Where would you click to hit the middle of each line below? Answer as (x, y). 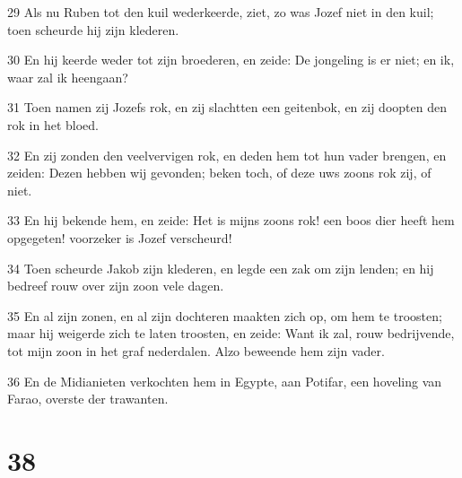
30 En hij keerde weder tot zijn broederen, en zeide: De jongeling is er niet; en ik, (231, 60)
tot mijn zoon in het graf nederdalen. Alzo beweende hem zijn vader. (196, 350)
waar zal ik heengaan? (68, 77)
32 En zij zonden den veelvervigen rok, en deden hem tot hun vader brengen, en (227, 155)
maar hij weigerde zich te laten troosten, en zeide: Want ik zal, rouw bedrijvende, (231, 333)
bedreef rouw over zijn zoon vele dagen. (116, 286)
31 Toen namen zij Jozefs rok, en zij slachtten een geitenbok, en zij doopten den (227, 107)
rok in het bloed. (53, 124)
